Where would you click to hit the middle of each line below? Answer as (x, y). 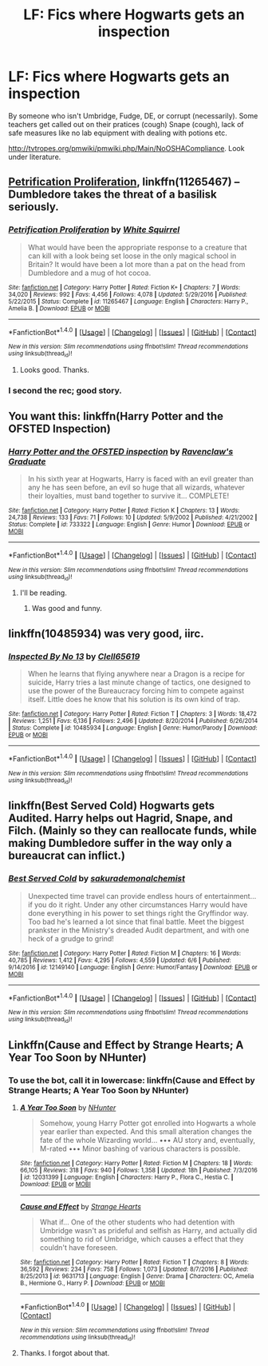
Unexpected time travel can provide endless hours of (115, 896)
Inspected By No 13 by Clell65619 (74, 656)
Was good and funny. (67, 609)
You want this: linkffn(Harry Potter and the (116, 416)
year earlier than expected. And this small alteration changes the (146, 1132)
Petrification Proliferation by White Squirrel (94, 230)
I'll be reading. (43, 593)
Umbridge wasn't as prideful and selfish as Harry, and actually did (148, 1231)
